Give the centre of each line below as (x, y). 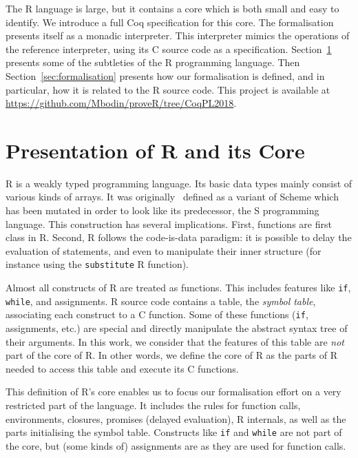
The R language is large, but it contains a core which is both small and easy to (172, 8)
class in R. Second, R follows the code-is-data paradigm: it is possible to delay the (179, 237)
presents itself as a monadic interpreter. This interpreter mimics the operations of (178, 35)
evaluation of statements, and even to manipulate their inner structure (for (164, 250)
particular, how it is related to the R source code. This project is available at (168, 89)
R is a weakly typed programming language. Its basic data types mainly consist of (179, 183)
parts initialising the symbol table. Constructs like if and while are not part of (174, 432)
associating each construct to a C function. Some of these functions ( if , (157, 314)
